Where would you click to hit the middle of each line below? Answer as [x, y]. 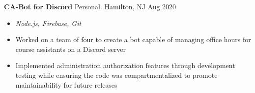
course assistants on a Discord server [71, 49]
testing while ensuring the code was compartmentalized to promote [116, 75]
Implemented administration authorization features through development [125, 65]
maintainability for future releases [66, 84]
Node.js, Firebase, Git [48, 23]
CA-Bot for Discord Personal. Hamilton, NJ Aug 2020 [90, 6]
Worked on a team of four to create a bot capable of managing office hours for [133, 39]
